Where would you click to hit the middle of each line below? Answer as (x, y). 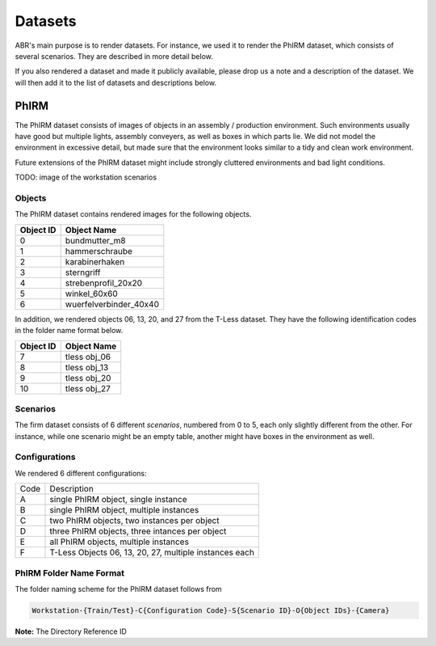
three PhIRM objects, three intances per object (138, 531)
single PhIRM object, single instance (118, 500)
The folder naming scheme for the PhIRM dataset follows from (118, 589)
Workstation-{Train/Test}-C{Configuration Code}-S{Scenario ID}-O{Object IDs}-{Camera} (211, 610)
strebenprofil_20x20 (104, 283)
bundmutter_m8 (95, 240)
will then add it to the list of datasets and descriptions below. (116, 82)
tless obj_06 (88, 357)
